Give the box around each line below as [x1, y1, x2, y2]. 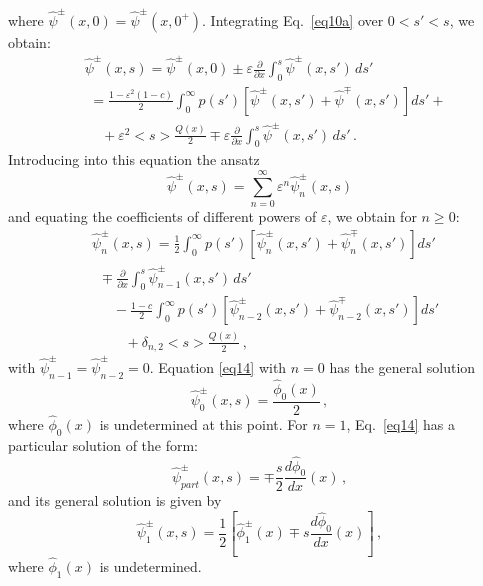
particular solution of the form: [8, 434, 199, 455]
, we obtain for [327, 206, 417, 227]
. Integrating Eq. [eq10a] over [202, 9, 384, 30]
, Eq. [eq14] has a [346, 413, 455, 434]
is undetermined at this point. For [99, 413, 308, 434]
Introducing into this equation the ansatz [8, 149, 260, 170]
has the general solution [329, 356, 476, 377]
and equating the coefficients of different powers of [8, 206, 317, 227]
